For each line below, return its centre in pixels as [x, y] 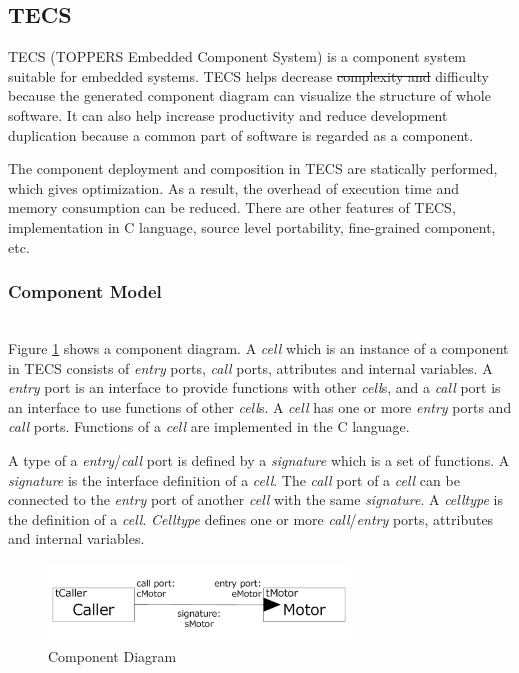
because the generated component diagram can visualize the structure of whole [249, 95]
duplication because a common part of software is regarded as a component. [241, 134]
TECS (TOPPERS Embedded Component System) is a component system [237, 56]
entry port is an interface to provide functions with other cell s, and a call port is [254, 387]
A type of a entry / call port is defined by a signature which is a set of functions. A [259, 459]
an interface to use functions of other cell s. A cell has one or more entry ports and [260, 406]
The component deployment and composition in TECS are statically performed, [253, 168]
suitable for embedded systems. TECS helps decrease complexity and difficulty [249, 75]
